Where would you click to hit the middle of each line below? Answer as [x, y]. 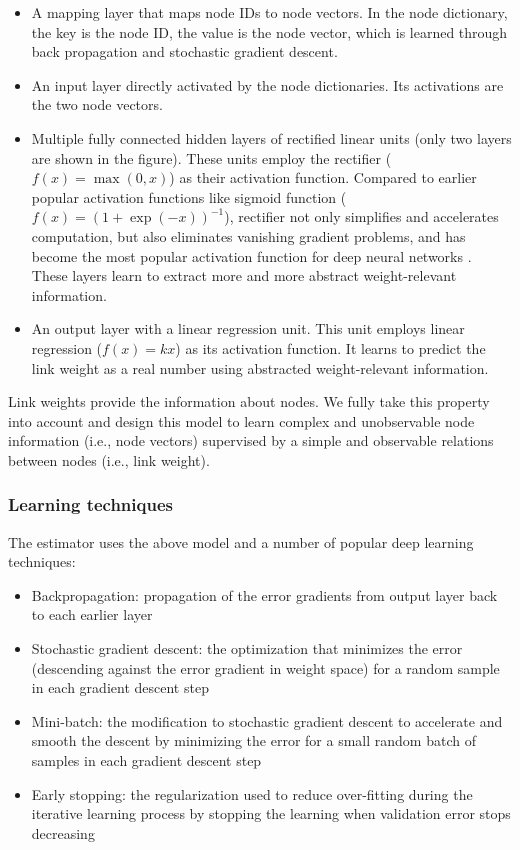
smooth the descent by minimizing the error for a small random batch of [253, 740]
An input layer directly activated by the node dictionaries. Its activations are [267, 84]
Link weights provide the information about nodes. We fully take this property [249, 401]
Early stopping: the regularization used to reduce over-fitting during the [252, 793]
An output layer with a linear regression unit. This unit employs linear [248, 328]
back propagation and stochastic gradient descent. [184, 51]
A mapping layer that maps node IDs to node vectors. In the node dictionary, [269, 12]
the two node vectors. [97, 104]
